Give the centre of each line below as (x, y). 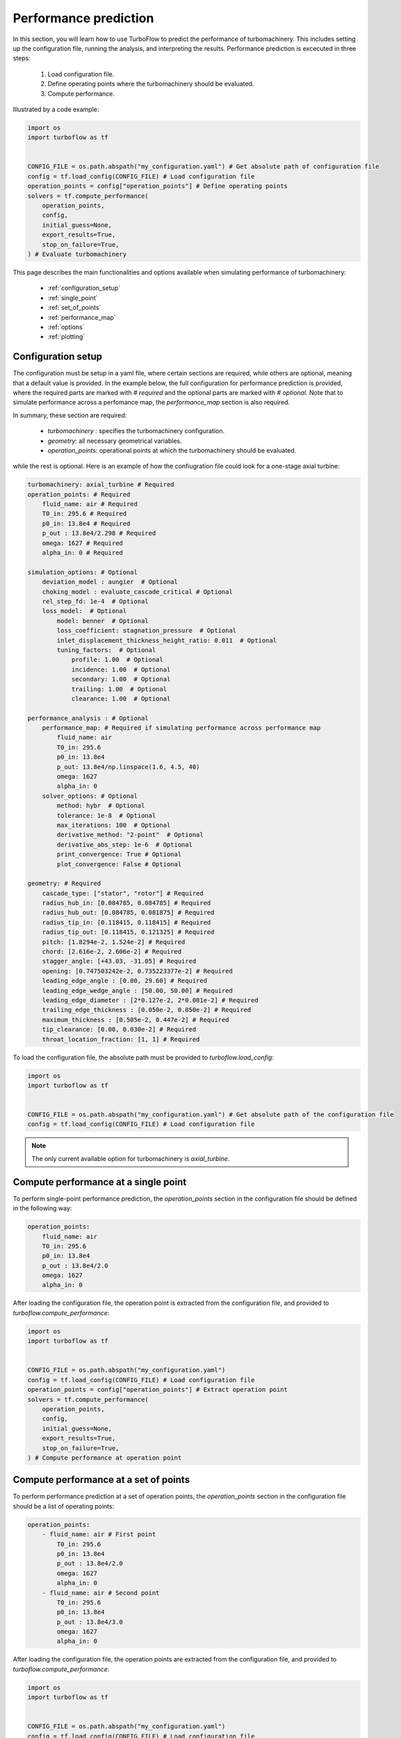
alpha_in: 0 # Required (82, 553)
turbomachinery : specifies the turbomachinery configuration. (136, 431)
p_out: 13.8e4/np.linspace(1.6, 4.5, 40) (128, 767)
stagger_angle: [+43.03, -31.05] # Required (119, 961)
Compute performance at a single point (100, 1182)
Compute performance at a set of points (101, 1480)
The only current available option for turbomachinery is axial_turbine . (131, 1158)
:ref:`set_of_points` (74, 308)
